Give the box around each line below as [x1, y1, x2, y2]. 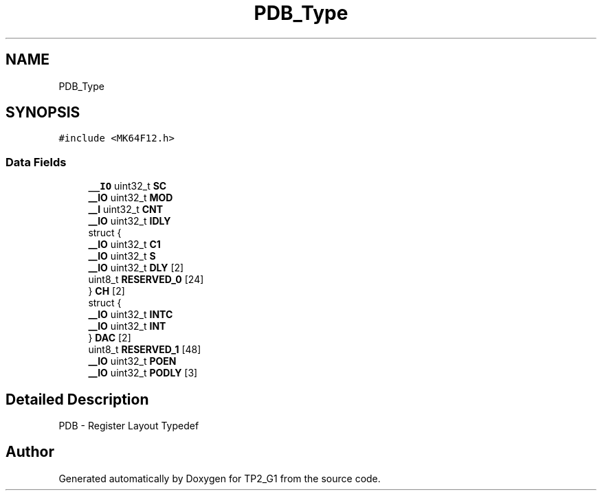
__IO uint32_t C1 [88, 238, 161, 251]
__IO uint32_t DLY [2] [88, 262, 184, 274]
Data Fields [5, 155, 67, 169]
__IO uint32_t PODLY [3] [88, 367, 198, 379]
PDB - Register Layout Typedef [58, 420, 199, 432]
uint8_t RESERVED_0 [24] [88, 273, 204, 286]
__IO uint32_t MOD [88, 192, 173, 204]
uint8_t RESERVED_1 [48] [88, 343, 201, 356]
